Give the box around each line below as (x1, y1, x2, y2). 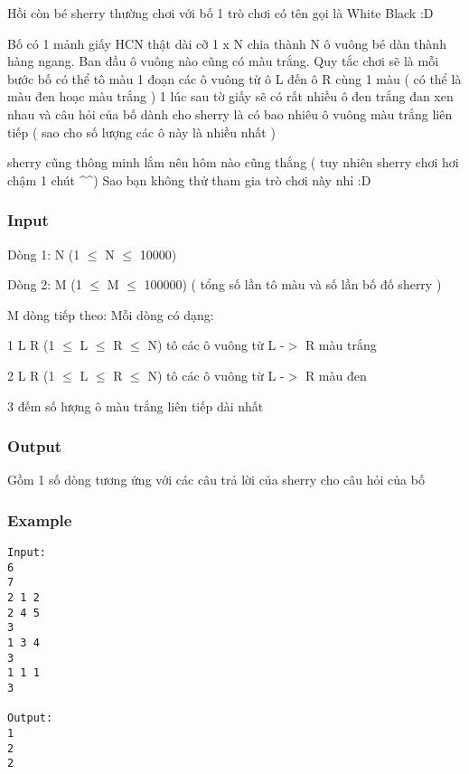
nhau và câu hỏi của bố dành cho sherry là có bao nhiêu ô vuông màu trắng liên (7, 104, 453, 123)
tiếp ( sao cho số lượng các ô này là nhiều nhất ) (7, 122, 276, 141)
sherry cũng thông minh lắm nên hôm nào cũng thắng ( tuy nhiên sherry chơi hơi (7, 153, 459, 172)
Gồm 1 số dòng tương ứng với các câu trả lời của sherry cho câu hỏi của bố (7, 470, 425, 489)
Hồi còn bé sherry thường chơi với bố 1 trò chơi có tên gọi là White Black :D (7, 4, 434, 22)
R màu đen (305, 365, 367, 384)
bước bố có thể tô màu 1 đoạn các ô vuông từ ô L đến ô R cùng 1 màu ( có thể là (7, 69, 462, 88)
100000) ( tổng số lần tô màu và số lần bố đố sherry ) (144, 275, 442, 294)
